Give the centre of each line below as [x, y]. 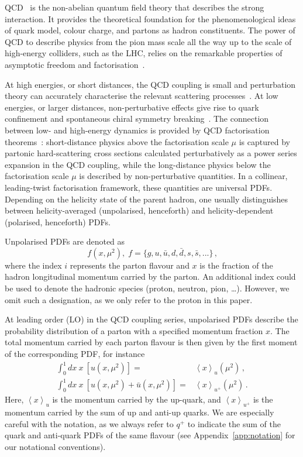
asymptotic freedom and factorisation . [75, 64]
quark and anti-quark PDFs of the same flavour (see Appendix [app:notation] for [150, 435]
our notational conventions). [55, 446]
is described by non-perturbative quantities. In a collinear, [183, 176]
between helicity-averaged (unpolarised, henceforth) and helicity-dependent [139, 210]
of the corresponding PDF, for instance [75, 354]
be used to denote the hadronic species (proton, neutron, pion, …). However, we [147, 288]
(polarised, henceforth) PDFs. [58, 221]
